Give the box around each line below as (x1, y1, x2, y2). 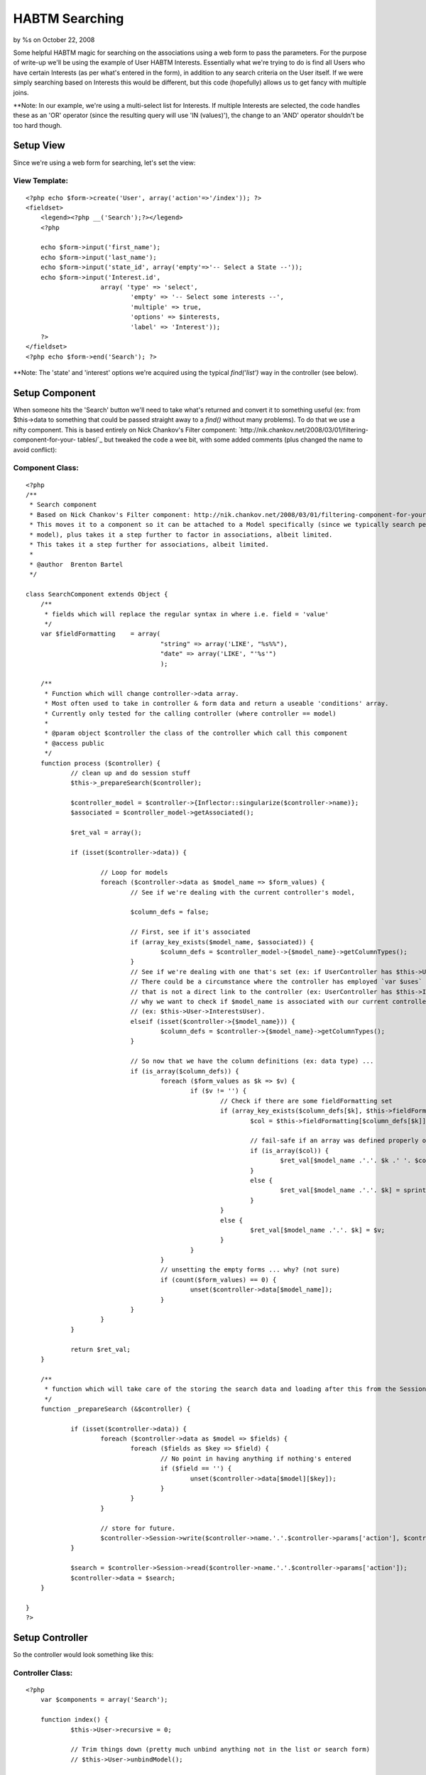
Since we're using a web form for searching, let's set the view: (13, 158, 196, 167)
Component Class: (13, 463, 80, 473)
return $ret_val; (70, 1345, 131, 1353)
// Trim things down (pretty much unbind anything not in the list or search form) (70, 1745, 371, 1754)
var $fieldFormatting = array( (40, 630, 161, 638)
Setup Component (13, 387, 96, 399)
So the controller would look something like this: (13, 1651, 154, 1659)
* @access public (44, 739, 105, 747)
